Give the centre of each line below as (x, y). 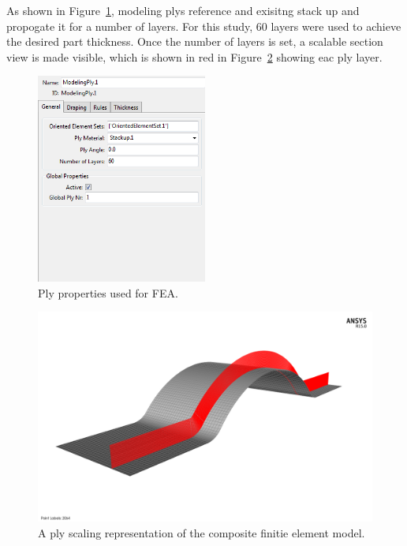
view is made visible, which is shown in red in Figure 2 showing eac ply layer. (194, 56)
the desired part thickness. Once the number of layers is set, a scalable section (195, 41)
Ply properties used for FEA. (108, 292)
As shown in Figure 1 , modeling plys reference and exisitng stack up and (183, 10)
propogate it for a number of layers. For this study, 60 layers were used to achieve (204, 26)
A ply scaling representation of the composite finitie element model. (202, 532)
